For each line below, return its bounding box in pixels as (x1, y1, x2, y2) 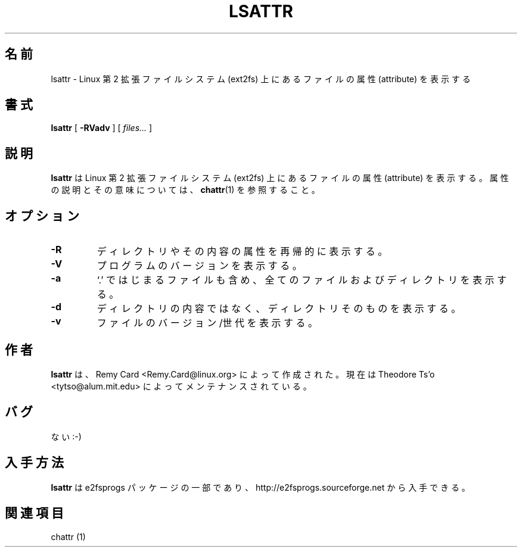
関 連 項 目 (5, 506, 64, 521)
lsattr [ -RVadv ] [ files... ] (51, 123, 153, 133)
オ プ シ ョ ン (5, 208, 79, 223)
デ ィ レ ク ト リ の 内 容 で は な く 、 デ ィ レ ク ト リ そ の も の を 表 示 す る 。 (97, 302, 461, 315)
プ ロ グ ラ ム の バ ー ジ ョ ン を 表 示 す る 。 (97, 260, 302, 272)
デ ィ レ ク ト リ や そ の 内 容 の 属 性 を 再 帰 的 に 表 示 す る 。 (97, 245, 388, 258)
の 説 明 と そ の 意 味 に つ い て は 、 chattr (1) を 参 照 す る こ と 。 (51, 185, 320, 195)
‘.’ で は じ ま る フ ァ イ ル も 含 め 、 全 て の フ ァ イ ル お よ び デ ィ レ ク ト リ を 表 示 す (97, 274, 507, 286)
